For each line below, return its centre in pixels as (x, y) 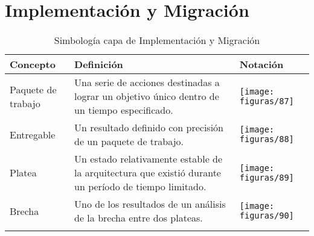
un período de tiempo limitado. (140, 187)
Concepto (33, 64)
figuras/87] (267, 101)
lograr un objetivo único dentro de (147, 96)
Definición (99, 64)
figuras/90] (267, 216)
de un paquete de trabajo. (129, 141)
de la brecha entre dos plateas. (139, 218)
